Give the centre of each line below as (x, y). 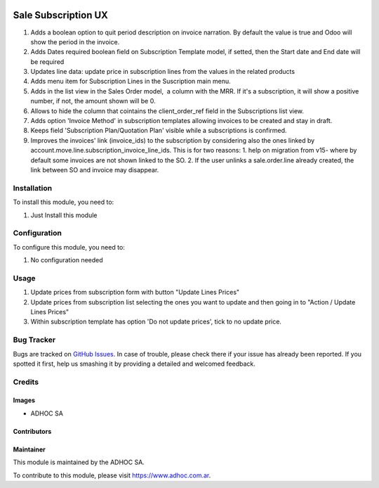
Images (24, 400)
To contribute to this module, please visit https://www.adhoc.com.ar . (112, 475)
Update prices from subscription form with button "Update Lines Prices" (135, 293)
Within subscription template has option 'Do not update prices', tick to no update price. (156, 322)
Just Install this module (64, 215)
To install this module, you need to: (64, 202)
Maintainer (29, 449)
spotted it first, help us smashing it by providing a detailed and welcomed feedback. (134, 364)
